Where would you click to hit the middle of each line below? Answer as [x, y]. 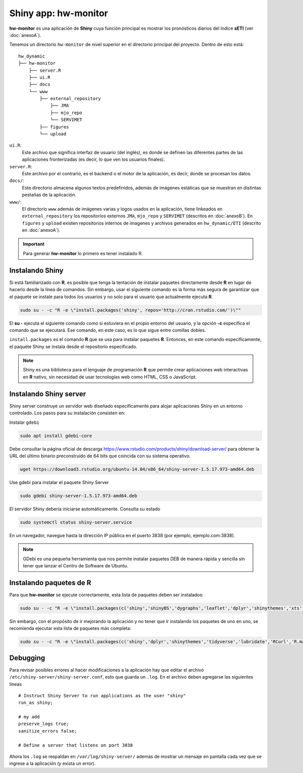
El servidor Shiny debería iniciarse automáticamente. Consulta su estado [85, 509]
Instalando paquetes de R [50, 583]
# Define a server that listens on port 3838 [76, 745]
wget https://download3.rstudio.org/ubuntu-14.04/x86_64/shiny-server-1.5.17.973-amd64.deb [137, 469]
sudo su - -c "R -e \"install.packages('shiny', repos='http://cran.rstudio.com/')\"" [131, 310]
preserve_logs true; [44, 724]
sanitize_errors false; [48, 731]
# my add [29, 717]
